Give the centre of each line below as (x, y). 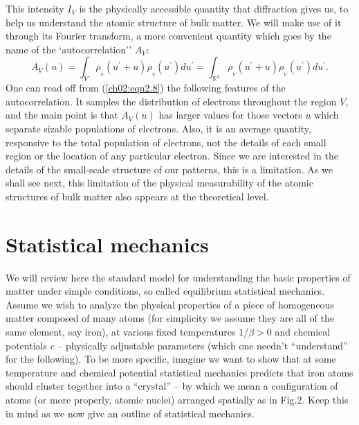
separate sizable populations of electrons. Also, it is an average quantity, (158, 128)
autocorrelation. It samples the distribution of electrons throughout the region (171, 101)
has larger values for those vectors (230, 115)
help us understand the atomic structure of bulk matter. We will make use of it (174, 22)
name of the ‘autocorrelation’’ (69, 49)
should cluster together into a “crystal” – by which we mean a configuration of (172, 386)
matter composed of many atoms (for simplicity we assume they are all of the (170, 318)
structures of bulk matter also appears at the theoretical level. (137, 196)
